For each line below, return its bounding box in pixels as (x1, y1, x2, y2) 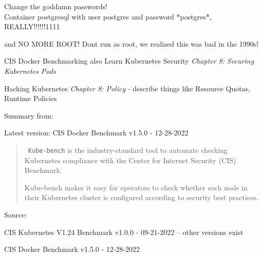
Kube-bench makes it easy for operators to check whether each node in (24, 182, 248, 192)
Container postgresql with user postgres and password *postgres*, (4, 11, 212, 22)
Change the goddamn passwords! (4, 1, 107, 11)
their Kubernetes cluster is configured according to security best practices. (24, 192, 258, 203)
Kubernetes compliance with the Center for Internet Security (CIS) (24, 154, 236, 165)
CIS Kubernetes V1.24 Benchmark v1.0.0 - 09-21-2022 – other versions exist (4, 226, 244, 237)
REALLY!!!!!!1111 (4, 21, 60, 32)
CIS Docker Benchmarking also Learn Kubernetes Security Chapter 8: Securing (4, 55, 254, 66)
